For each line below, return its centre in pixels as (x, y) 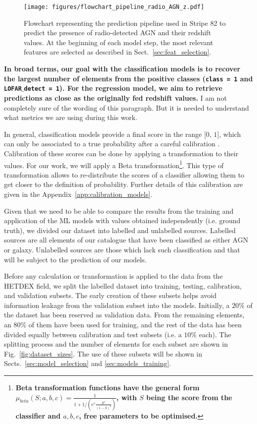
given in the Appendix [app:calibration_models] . (78, 194)
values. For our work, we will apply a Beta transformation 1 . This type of (114, 164)
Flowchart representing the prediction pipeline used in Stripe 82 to (125, 23)
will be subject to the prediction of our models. (75, 259)
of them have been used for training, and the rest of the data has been (135, 325)
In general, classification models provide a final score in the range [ (105, 134)
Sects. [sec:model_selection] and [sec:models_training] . (88, 363)
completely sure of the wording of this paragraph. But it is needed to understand (127, 107)
